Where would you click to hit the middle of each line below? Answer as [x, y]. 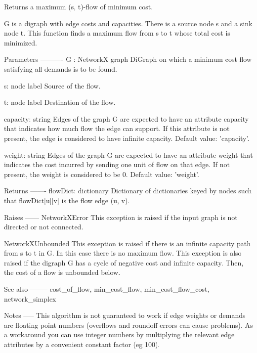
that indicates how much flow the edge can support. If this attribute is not [117, 128]
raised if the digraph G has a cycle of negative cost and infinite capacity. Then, [124, 262]
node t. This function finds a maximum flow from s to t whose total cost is [117, 33]
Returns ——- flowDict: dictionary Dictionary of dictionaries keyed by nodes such [128, 191]
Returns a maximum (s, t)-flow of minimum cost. [79, 6]
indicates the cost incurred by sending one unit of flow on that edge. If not [117, 164]
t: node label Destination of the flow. [60, 102]
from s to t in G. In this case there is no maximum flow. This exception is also [123, 253]
